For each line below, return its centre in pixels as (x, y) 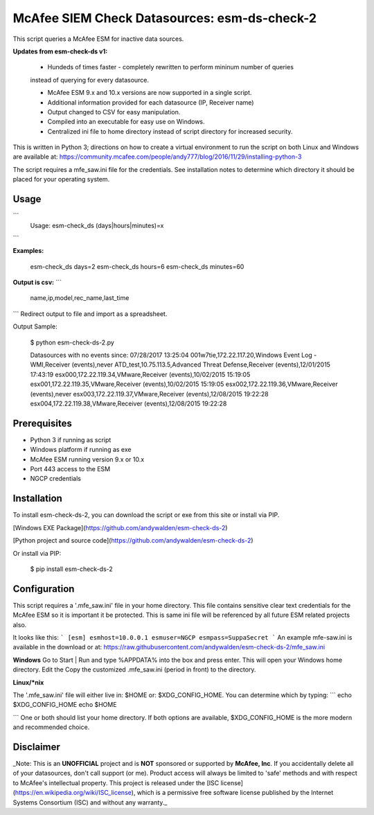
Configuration (44, 589)
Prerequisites (42, 423)
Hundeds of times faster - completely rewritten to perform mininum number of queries (171, 67)
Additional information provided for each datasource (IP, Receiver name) (151, 102)
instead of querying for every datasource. (89, 80)
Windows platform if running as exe (81, 450)
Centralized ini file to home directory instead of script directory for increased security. (170, 131)
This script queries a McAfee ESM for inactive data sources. (98, 39)
